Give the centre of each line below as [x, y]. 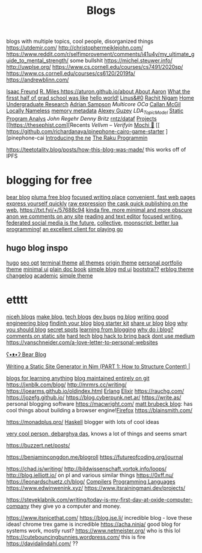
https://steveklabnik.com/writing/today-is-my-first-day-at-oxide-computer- [99, 499]
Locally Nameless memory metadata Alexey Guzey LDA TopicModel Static [95, 111]
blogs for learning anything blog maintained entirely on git [78, 378]
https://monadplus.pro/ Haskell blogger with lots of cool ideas [83, 422]
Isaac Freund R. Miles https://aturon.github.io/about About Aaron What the [98, 92]
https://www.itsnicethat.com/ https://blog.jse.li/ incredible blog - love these [99, 517]
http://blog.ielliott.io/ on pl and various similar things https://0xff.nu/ [90, 475]
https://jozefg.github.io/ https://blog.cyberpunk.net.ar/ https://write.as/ [94, 397]
